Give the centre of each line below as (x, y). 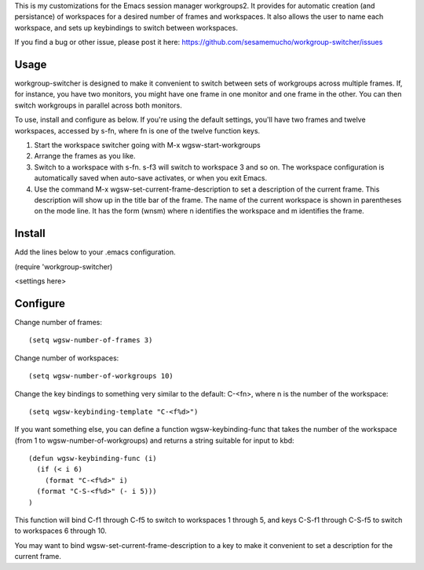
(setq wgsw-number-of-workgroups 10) (101, 376)
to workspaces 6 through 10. (61, 531)
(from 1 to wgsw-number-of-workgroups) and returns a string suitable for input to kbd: (154, 440)
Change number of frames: (58, 322)
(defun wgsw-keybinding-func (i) (93, 459)
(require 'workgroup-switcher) (64, 266)
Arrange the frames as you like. (85, 156)
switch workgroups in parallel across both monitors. (98, 105)
